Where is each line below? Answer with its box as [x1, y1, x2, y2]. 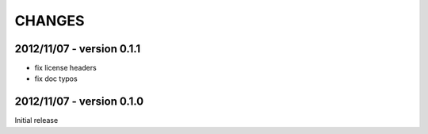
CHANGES [14, 12, 85, 29]
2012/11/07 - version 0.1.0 [14, 95, 144, 109]
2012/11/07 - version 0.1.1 [14, 42, 141, 56]
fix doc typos [34, 74, 78, 83]
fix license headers [34, 63, 97, 73]
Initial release [14, 116, 59, 125]
